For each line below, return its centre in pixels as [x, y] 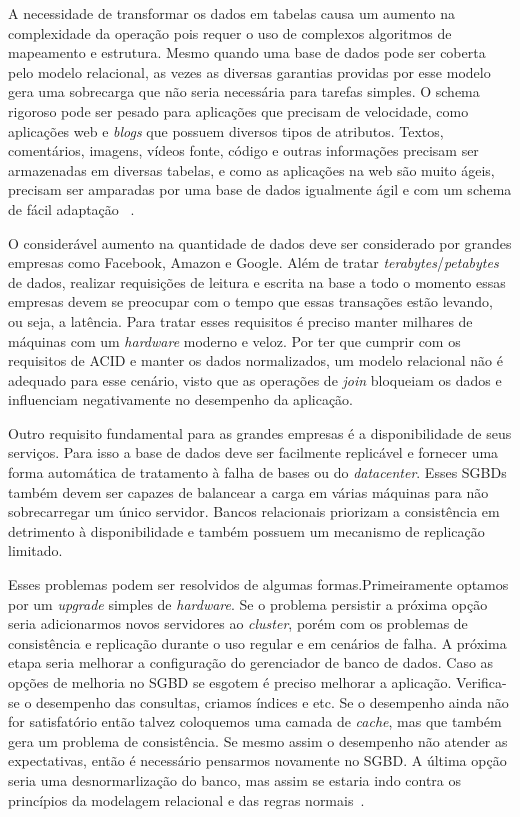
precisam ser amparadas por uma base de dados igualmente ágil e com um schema [260, 189]
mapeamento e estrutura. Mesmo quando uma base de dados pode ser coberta [247, 52]
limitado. [35, 550]
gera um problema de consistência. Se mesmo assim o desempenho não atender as [258, 740]
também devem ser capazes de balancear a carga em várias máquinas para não [248, 491]
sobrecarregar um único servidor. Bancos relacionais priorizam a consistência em [254, 511]
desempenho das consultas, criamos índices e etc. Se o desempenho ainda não [272, 701]
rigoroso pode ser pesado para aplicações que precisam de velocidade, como [238, 110]
